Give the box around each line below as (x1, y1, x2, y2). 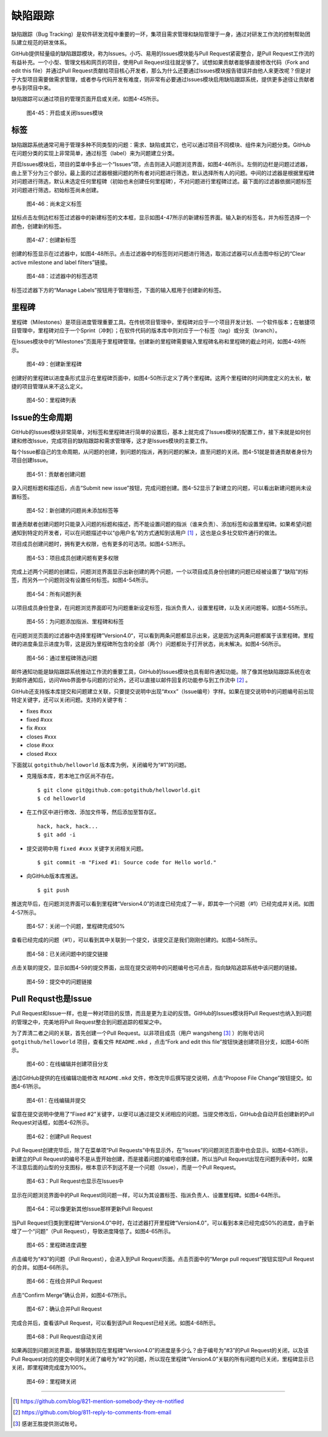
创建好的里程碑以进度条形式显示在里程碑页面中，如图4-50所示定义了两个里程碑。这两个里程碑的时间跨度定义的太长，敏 (11, 374, 311, 382)
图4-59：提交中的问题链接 (26, 977, 92, 985)
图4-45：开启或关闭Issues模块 (26, 109, 103, 116)
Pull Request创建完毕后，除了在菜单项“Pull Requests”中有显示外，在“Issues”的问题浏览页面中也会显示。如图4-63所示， (11, 1147, 311, 1154)
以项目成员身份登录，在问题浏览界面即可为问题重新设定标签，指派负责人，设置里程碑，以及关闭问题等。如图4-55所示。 (11, 604, 311, 612)
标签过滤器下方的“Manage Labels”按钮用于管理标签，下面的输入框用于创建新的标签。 (11, 286, 225, 293)
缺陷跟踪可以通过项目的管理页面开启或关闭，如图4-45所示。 (11, 95, 162, 103)
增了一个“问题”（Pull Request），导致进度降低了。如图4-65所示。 (11, 1227, 174, 1235)
